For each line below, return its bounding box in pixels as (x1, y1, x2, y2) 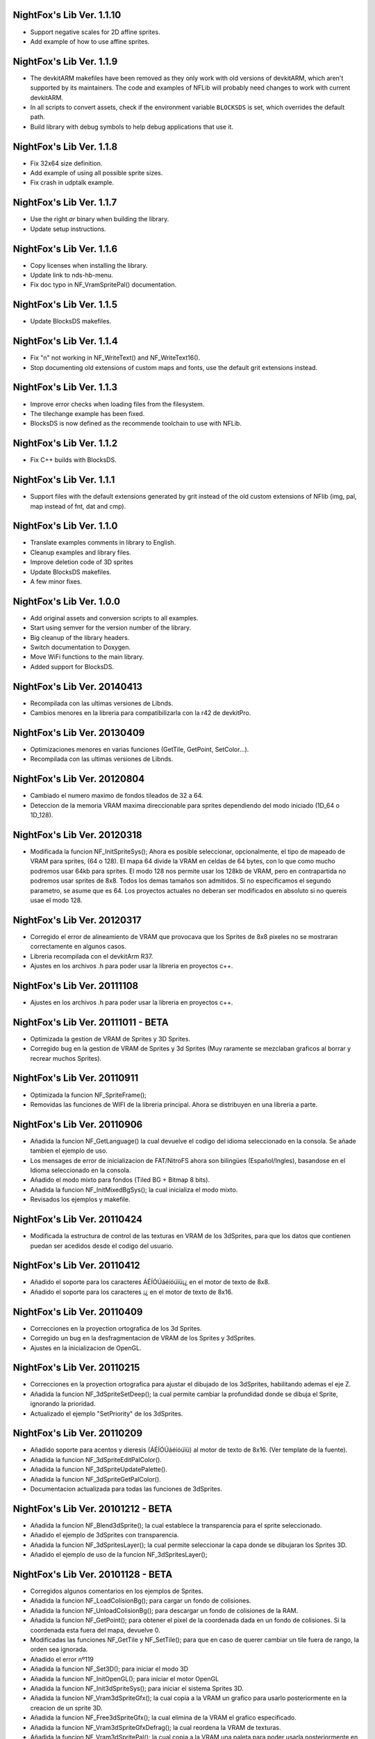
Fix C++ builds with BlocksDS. (30, 456, 117, 464)
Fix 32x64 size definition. (30, 159, 103, 167)
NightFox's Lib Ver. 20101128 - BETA (12, 1569, 173, 1580)
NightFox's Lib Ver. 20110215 (12, 1362, 140, 1374)
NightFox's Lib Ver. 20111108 (12, 979, 139, 991)
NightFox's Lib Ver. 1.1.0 (12, 520, 118, 532)
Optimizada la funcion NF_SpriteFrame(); (30, 1091, 147, 1099)
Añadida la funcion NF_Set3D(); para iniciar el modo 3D (30, 1665, 189, 1673)
